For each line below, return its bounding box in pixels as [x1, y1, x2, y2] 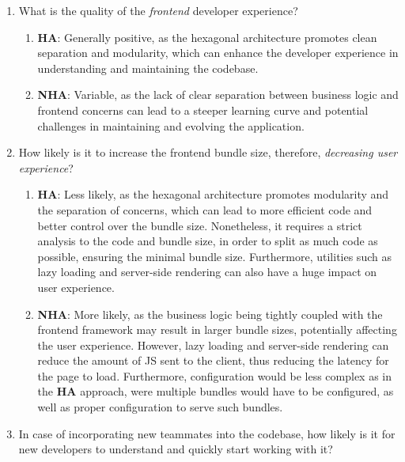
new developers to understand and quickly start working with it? [18, 441, 333, 457]
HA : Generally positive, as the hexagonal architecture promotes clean [37, 28, 377, 45]
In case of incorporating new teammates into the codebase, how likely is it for [18, 425, 396, 441]
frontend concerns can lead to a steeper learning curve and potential [37, 101, 369, 118]
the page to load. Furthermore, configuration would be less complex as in [37, 367, 392, 384]
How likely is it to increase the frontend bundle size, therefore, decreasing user [18, 144, 398, 161]
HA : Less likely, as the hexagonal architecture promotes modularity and [37, 186, 389, 203]
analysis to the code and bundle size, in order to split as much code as [37, 233, 378, 249]
